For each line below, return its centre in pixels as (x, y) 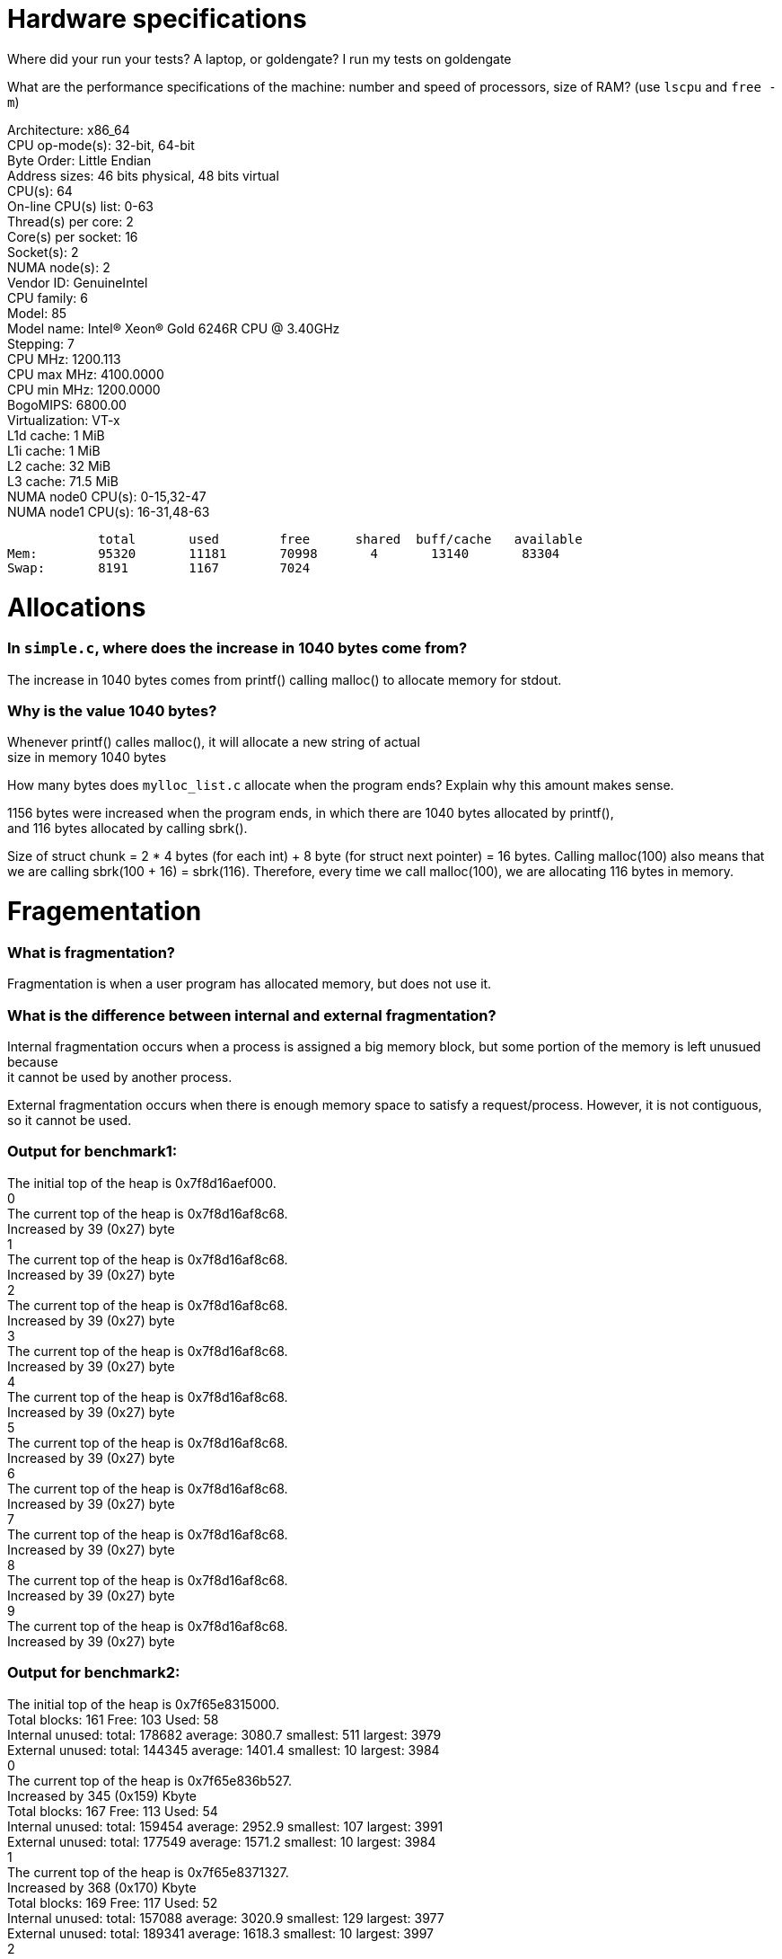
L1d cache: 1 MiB (56, 435)
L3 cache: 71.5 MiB (63, 481)
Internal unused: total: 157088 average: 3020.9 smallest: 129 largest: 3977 (226, 1918)
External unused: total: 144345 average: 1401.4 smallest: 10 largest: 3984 (224, 1750)
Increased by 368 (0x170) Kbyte (102, 1887)
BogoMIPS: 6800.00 (67, 404)
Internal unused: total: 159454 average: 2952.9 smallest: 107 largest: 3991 (225, 1826)
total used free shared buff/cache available (340, 539)
